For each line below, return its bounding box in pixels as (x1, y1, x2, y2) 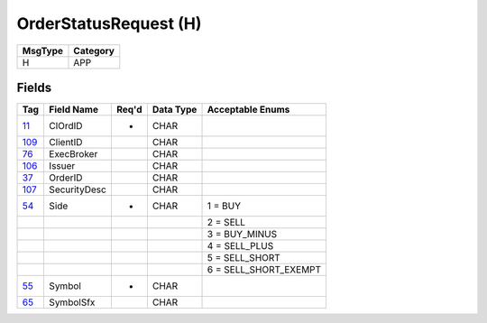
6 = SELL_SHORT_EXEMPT (207, 263, 322, 276)
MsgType (22, 44, 63, 57)
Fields (16, 79, 52, 95)
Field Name (49, 104, 99, 116)
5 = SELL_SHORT (207, 252, 281, 264)
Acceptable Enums (207, 104, 290, 116)
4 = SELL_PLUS (207, 240, 274, 253)
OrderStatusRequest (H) (16, 14, 202, 33)
